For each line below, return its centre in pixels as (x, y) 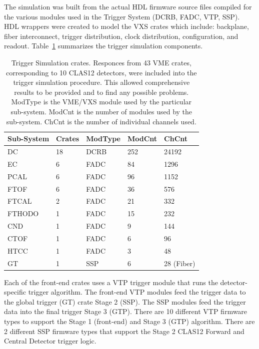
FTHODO (23, 213)
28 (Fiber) (180, 263)
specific (15, 292)
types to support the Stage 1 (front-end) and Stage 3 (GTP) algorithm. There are (129, 321)
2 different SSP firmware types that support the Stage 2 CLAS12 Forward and (124, 331)
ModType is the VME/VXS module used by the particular (101, 102)
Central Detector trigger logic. (50, 341)
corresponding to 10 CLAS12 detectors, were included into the (101, 72)
